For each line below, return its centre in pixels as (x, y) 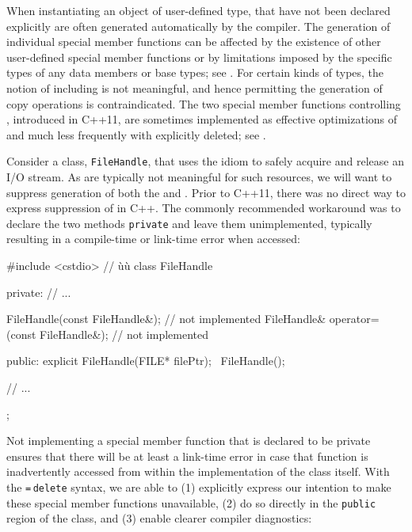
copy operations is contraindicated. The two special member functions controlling (204, 103)
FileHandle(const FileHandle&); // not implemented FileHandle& (166, 319)
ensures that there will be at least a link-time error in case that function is (187, 456)
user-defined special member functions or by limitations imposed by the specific (199, 57)
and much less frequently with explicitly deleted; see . (136, 134)
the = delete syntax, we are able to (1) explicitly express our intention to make (199, 486)
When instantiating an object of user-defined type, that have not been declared (198, 10)
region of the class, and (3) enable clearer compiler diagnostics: (159, 518)
